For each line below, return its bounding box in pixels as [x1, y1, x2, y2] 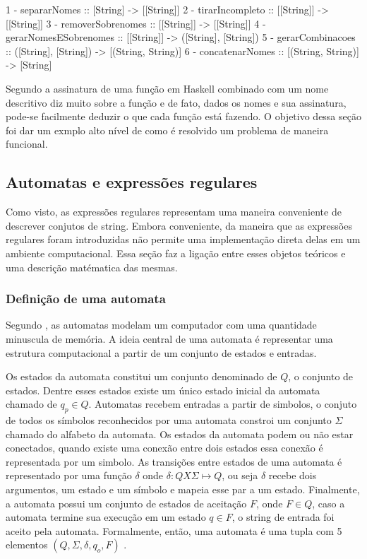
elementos [6, 537, 48, 552]
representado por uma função [6, 468, 132, 483]
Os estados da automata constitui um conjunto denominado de [6, 369, 277, 384]
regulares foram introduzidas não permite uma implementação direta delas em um [6, 232, 361, 247]
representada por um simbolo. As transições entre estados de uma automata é [6, 454, 342, 469]
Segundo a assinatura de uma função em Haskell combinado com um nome [6, 81, 329, 95]
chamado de [6, 396, 57, 411]
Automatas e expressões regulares [6, 171, 258, 193]
